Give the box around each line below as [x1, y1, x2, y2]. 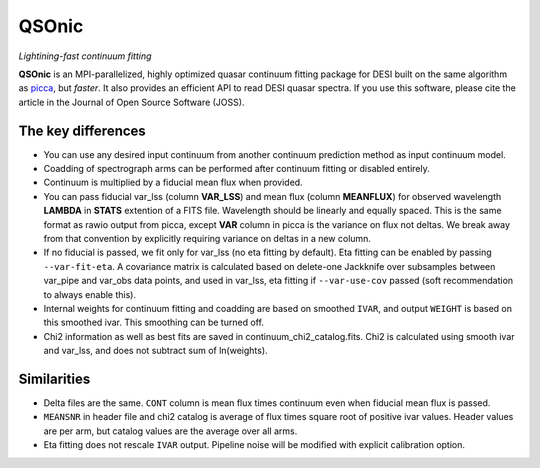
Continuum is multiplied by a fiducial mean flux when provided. [43, 176, 304, 189]
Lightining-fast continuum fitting [18, 50, 152, 62]
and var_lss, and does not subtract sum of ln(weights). [43, 345, 269, 357]
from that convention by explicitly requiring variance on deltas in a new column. [43, 232, 372, 244]
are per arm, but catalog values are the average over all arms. [43, 425, 298, 437]
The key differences [18, 122, 147, 139]
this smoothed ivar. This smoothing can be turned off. [43, 316, 265, 329]
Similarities [18, 370, 91, 387]
